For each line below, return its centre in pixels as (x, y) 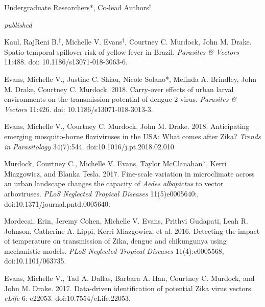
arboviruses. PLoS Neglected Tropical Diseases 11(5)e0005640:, (102, 193)
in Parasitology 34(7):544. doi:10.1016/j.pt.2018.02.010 (89, 146)
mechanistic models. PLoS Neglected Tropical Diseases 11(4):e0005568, (114, 250)
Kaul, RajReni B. (31, 42)
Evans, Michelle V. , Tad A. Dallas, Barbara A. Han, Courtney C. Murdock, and (129, 278)
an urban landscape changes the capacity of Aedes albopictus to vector (114, 183)
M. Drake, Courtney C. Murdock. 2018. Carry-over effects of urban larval (119, 89)
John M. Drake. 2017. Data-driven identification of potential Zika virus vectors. (129, 288)
